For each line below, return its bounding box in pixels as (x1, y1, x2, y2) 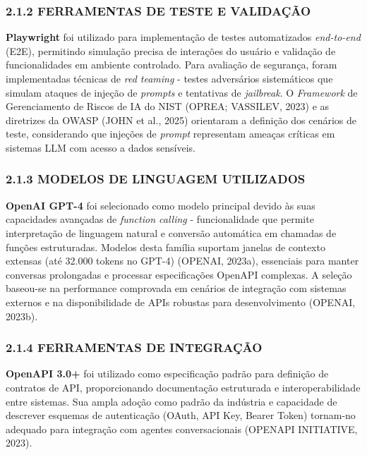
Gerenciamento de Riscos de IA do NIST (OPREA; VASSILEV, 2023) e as (6, 99, 330, 114)
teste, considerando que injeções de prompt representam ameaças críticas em (6, 126, 335, 141)
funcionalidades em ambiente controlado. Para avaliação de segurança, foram (6, 57, 337, 72)
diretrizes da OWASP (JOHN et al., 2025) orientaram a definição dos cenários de (6, 112, 357, 127)
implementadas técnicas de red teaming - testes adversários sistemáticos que (6, 71, 333, 85)
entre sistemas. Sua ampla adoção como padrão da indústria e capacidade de (6, 394, 337, 408)
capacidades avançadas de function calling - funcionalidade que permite (6, 212, 314, 226)
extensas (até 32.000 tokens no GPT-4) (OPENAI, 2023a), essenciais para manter (6, 253, 359, 268)
